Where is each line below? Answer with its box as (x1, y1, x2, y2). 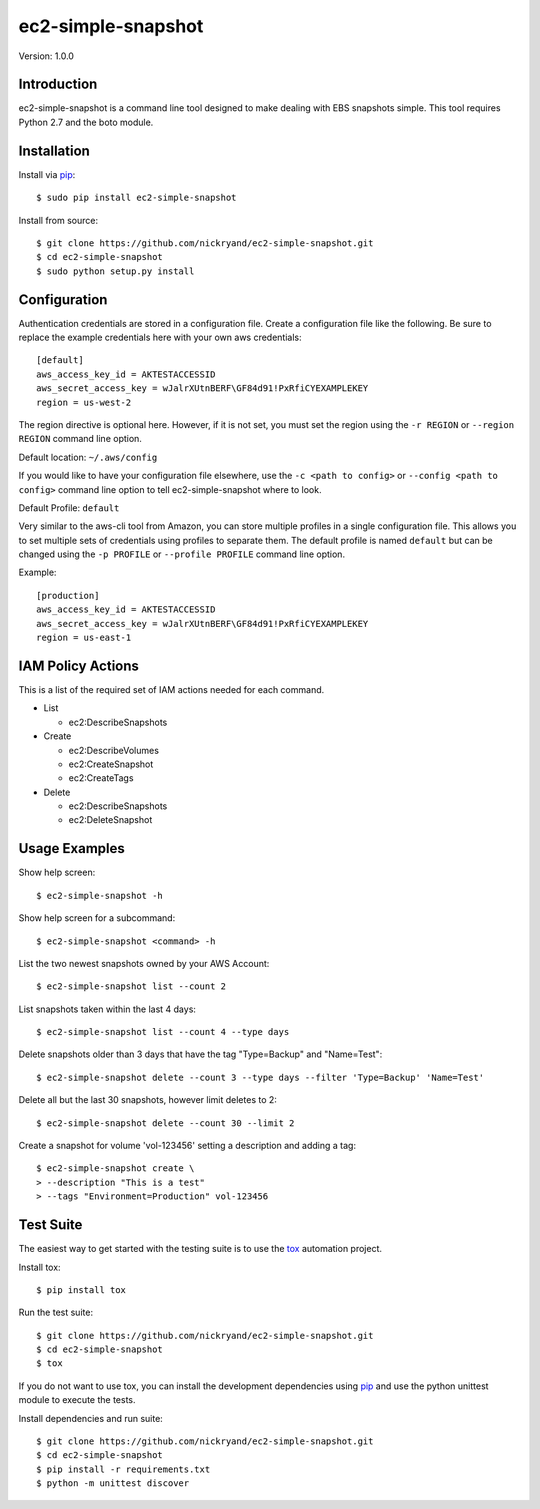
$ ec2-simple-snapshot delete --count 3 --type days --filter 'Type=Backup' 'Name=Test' (36, 1071, 485, 1083)
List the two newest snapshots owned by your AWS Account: (18, 957, 270, 969)
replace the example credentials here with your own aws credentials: (18, 331, 302, 343)
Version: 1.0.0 (18, 50, 75, 62)
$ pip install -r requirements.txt (36, 1463, 211, 1475)
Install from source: (18, 214, 99, 226)
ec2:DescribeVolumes (68, 744, 160, 756)
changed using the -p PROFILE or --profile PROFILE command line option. (18, 548, 345, 560)
